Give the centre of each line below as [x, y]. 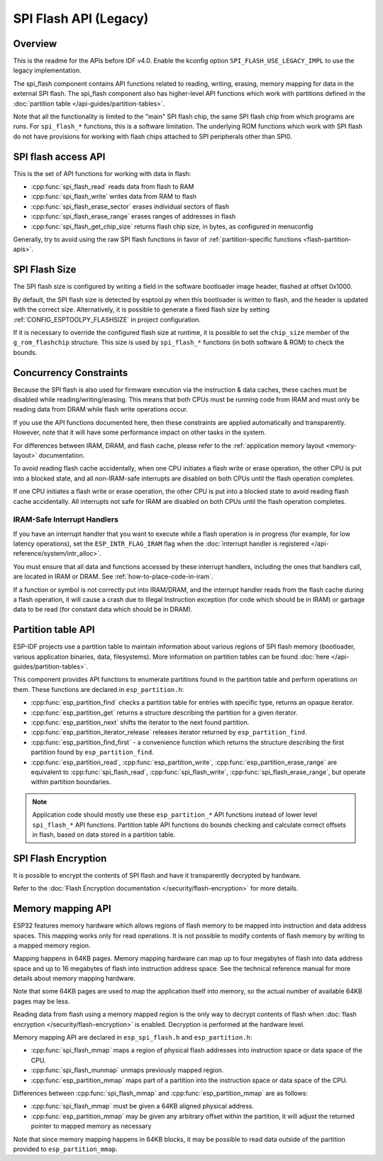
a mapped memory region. [52, 945]
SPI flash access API [59, 156]
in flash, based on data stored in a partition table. [104, 835]
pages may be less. [41, 1001]
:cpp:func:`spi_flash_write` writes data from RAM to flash [114, 197]
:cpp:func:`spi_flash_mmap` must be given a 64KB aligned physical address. [143, 1106]
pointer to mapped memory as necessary [91, 1126]
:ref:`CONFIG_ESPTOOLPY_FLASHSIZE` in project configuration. [107, 319]
